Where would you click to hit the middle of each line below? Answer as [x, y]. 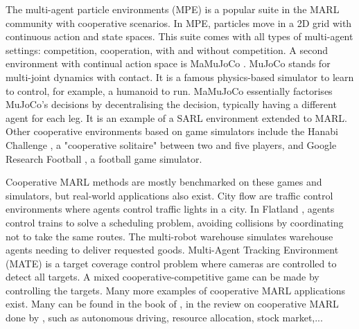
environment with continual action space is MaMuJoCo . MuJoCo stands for [168, 63]
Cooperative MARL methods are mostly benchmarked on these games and [164, 182]
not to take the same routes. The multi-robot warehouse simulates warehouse [169, 236]
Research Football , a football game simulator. [104, 158]
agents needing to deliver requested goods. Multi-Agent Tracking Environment [172, 250]
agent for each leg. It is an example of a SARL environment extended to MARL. [176, 117]
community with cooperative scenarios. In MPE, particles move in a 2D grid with [179, 23]
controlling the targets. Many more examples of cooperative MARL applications [175, 290]
